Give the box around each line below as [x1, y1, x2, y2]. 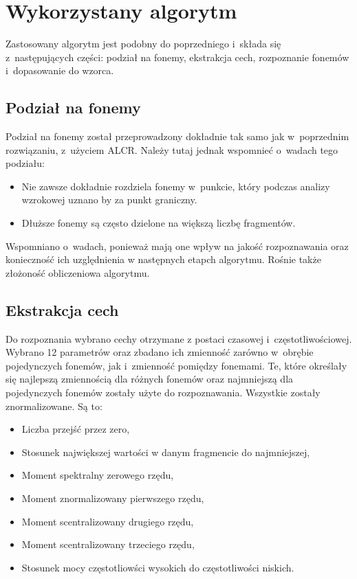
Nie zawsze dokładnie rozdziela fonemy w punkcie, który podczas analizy [21, 179, 330, 193]
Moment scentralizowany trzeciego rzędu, [21, 537, 195, 552]
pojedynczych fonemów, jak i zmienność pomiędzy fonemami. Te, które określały [6, 358, 347, 372]
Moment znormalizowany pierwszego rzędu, [21, 491, 204, 505]
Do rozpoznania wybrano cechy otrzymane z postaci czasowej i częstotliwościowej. [6, 331, 352, 345]
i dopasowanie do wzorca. [6, 63, 114, 78]
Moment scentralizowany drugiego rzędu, [21, 514, 194, 528]
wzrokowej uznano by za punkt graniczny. [21, 192, 197, 207]
